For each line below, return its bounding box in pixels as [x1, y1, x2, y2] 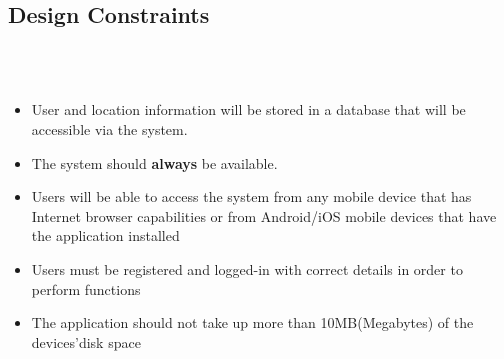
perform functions [31, 278, 141, 299]
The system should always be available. [31, 152, 278, 173]
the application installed [31, 225, 180, 246]
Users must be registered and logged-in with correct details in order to [31, 258, 463, 279]
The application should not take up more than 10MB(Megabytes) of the [31, 312, 474, 333]
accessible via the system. [31, 118, 188, 139]
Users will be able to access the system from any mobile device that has [31, 186, 472, 207]
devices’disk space [31, 331, 141, 352]
